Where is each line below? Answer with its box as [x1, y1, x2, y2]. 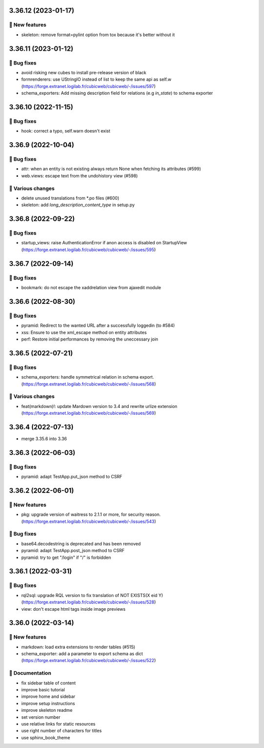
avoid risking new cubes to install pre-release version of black [21, 69, 147, 75]
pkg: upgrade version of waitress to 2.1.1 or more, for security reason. [21, 512, 161, 517]
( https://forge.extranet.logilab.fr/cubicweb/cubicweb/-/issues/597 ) [21, 83, 156, 89]
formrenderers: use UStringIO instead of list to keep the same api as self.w [21, 76, 172, 83]
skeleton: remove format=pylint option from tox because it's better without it [21, 32, 175, 38]
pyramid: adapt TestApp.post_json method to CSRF [21, 548, 125, 554]
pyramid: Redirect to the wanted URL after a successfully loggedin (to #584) [21, 322, 175, 328]
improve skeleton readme [21, 707, 73, 713]
